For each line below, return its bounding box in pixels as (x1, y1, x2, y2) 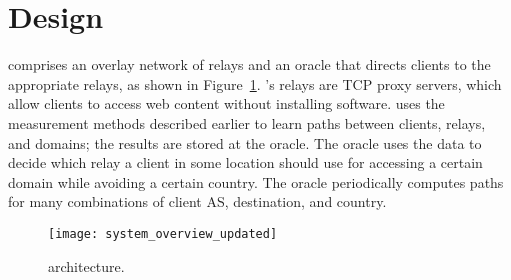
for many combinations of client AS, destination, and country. (8, 191, 387, 212)
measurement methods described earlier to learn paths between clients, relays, (8, 112, 486, 133)
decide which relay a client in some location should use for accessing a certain (8, 152, 483, 173)
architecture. (48, 255, 125, 276)
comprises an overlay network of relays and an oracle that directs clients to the (8, 54, 491, 75)
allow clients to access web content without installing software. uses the (8, 93, 445, 114)
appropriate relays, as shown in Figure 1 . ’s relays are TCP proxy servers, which (8, 73, 502, 94)
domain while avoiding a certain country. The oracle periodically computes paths (8, 171, 504, 192)
